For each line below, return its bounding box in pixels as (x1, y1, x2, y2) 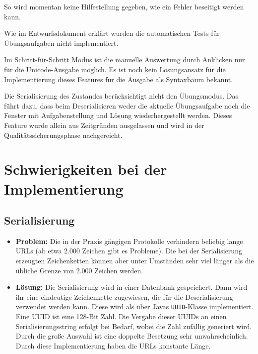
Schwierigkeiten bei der (4, 159, 167, 179)
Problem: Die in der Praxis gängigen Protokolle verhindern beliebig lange (15, 236, 243, 246)
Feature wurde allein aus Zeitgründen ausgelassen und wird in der (4, 119, 204, 130)
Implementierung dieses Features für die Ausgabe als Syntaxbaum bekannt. (4, 74, 233, 84)
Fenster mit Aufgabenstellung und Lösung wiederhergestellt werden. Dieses (4, 110, 232, 120)
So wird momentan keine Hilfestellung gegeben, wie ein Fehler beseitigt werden (4, 1, 244, 11)
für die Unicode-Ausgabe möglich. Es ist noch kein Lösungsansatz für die (4, 64, 226, 74)
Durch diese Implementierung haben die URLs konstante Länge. (15, 340, 211, 351)
